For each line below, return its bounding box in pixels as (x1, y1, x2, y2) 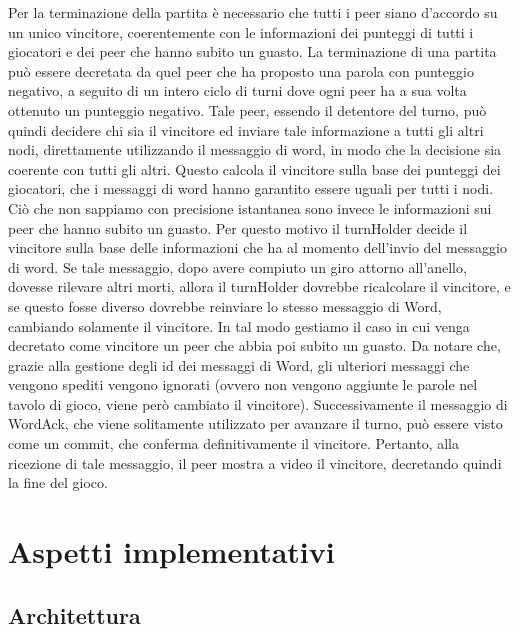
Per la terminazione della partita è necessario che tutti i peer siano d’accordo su (8, 2, 498, 22)
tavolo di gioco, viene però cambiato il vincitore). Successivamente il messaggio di (8, 393, 508, 414)
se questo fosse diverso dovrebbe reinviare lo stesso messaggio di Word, (8, 295, 442, 316)
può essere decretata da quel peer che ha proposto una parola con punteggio (8, 60, 474, 81)
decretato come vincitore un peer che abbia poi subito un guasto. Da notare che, (8, 335, 501, 356)
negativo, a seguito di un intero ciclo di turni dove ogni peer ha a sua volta (8, 80, 467, 101)
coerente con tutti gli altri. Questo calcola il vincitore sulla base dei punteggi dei (8, 158, 501, 179)
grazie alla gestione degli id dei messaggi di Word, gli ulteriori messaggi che (8, 354, 470, 375)
